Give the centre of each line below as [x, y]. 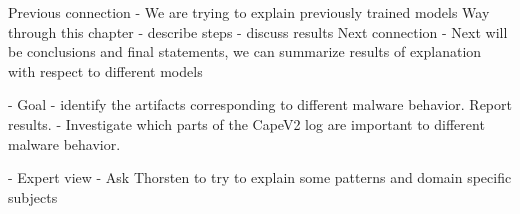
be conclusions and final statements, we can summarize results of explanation [245, 51]
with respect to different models [105, 70]
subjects [33, 196]
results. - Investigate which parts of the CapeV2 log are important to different [246, 123]
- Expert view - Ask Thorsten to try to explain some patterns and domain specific [260, 177]
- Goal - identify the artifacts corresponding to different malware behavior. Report [260, 104]
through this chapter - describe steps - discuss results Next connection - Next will [258, 31]
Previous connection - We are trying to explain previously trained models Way [249, 12]
